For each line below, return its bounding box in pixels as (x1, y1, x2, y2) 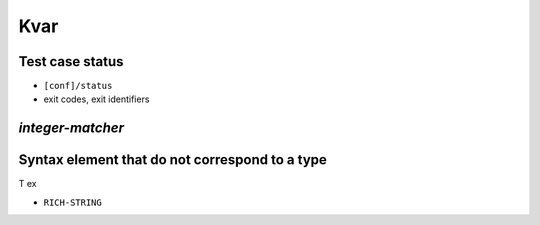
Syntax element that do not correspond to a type (18, 151, 327, 169)
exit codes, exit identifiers (43, 93, 150, 105)
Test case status (18, 53, 124, 70)
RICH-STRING (43, 196, 102, 208)
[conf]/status (43, 80, 113, 92)
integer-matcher (18, 120, 125, 137)
